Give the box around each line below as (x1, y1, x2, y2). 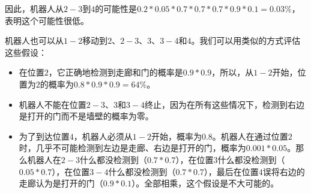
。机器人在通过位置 (212, 129, 288, 142)
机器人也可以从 (5, 34, 64, 47)
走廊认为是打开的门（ (19, 177, 103, 189)
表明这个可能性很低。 (5, 14, 89, 26)
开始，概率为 (151, 129, 202, 142)
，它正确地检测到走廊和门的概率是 (48, 66, 183, 79)
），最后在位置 (204, 165, 259, 177)
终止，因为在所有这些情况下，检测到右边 (145, 98, 305, 110)
